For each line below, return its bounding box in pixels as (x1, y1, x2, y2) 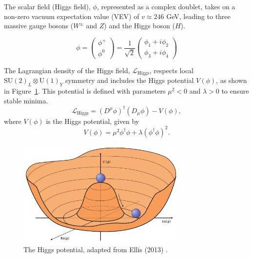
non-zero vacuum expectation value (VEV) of (4, 11, 139, 21)
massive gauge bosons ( (4, 20, 74, 31)
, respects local (149, 65, 194, 75)
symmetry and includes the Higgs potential (65, 75, 194, 85)
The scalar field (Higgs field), (4, 1, 91, 11)
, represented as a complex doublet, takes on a (97, 1, 235, 11)
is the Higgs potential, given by (46, 116, 139, 126)
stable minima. (4, 95, 48, 105)
